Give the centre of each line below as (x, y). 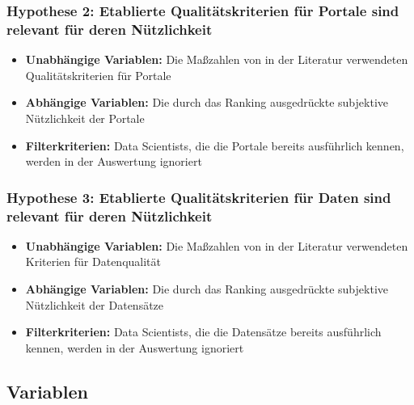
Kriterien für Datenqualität (93, 262)
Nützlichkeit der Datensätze (95, 304)
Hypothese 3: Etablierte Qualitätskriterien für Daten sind (199, 197)
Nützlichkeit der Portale (85, 118)
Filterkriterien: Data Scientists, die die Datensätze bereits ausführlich (203, 332)
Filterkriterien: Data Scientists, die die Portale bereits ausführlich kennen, (215, 145)
